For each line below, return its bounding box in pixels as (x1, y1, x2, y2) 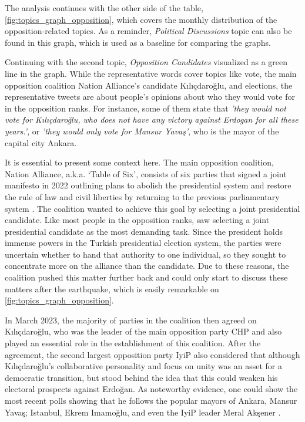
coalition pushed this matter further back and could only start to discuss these (5, 271, 288, 283)
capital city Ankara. (5, 136, 77, 148)
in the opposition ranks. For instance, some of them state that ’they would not (5, 102, 287, 114)
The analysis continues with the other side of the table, (5, 2, 203, 13)
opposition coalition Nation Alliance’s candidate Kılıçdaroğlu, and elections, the (5, 79, 293, 91)
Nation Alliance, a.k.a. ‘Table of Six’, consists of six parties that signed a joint (5, 167, 287, 180)
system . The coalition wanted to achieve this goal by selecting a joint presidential (5, 202, 300, 214)
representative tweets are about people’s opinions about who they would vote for (5, 90, 295, 103)
